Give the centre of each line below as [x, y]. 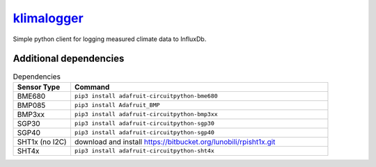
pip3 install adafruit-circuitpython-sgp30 [144, 124]
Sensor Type [39, 87]
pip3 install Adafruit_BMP [117, 105]
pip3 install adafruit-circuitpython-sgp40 [144, 133]
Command [92, 87]
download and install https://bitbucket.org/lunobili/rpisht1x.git [175, 141]
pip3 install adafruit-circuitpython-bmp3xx [146, 114]
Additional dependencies [69, 59]
